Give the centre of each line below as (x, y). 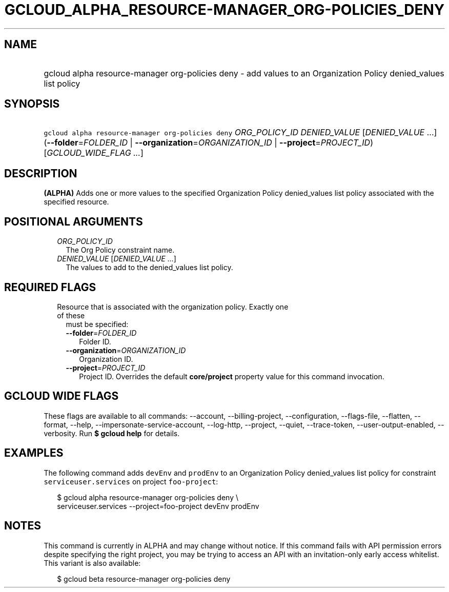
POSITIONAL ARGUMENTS (74, 221)
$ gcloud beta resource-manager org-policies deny (144, 579)
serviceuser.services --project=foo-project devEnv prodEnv (158, 506)
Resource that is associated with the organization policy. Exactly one (173, 307)
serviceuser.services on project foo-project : (131, 481)
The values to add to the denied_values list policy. (149, 268)
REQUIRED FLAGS (50, 287)
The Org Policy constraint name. (120, 250)
